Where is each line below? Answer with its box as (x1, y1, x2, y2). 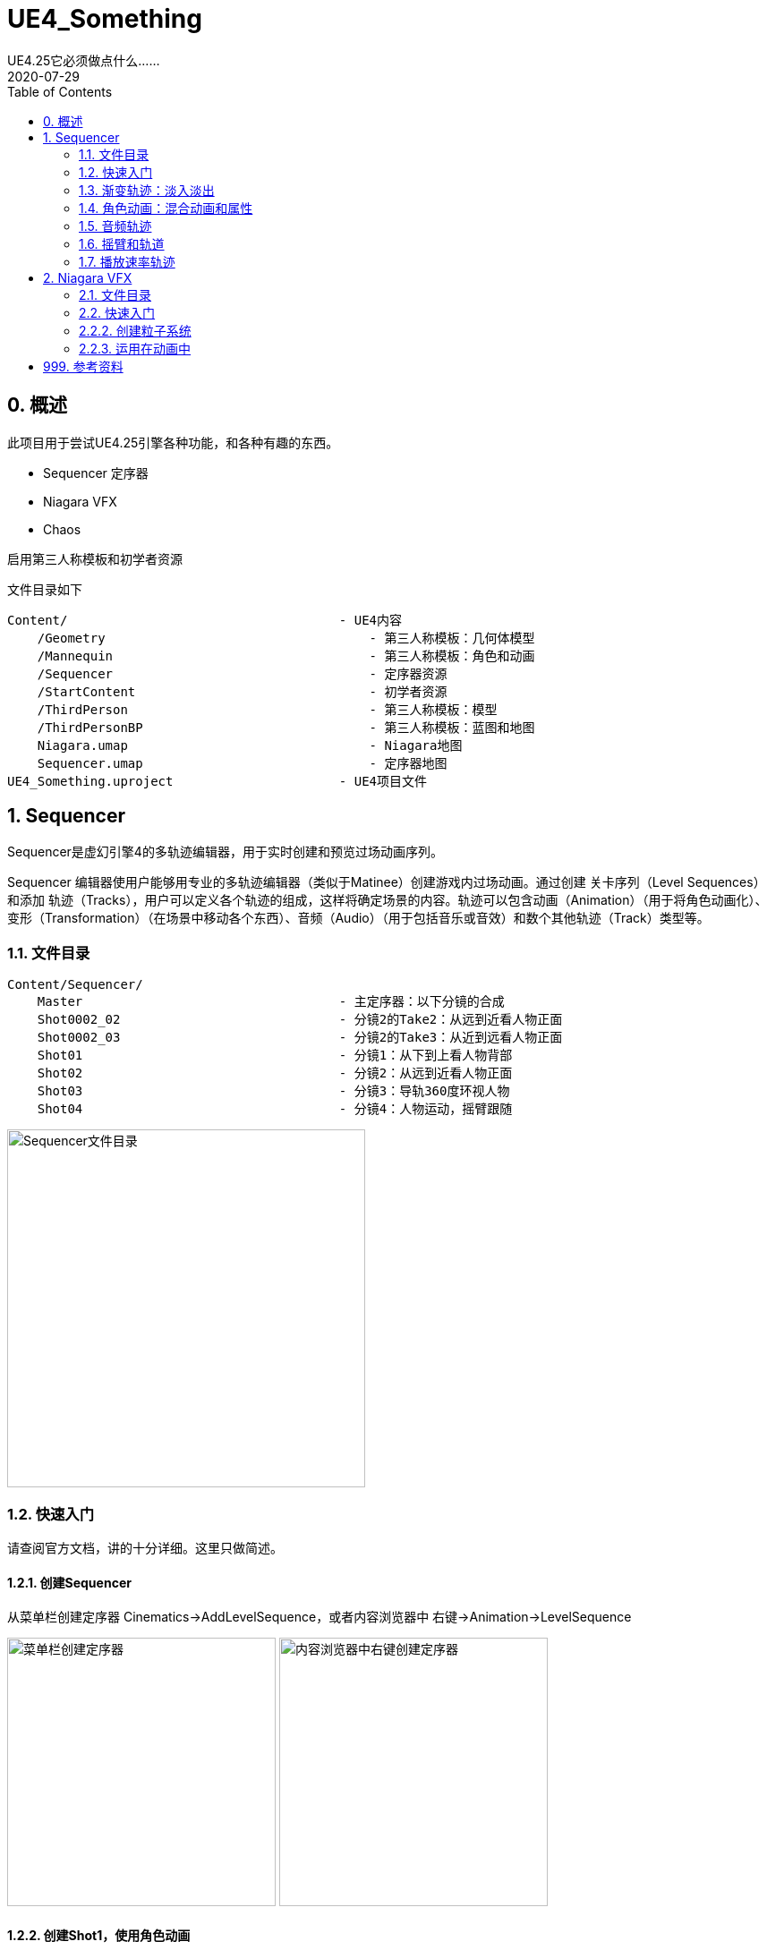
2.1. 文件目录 (79, 286, 152, 302)
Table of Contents (7, 83, 113, 99)
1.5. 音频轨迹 (79, 217, 152, 234)
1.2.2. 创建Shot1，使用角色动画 (7, 1927, 191, 1943)
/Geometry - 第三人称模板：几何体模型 (37, 630, 535, 645)
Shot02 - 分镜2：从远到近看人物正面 (37, 1066, 513, 1081)
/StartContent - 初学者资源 (37, 684, 447, 699)
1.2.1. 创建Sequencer (7, 1574, 132, 1590)
